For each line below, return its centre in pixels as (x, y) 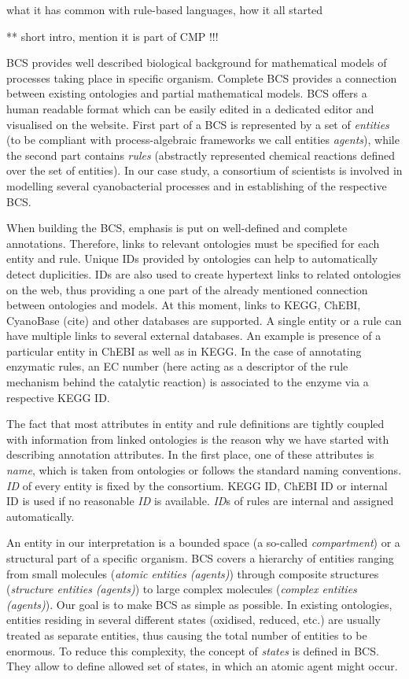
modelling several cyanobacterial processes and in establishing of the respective (197, 185)
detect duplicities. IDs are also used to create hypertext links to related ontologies (204, 273)
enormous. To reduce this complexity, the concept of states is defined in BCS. (193, 650)
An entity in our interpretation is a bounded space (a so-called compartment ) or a (203, 542)
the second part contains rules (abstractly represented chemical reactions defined (201, 155)
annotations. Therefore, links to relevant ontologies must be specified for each (193, 243)
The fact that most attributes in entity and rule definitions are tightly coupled (195, 424)
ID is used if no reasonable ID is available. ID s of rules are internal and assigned (200, 501)
